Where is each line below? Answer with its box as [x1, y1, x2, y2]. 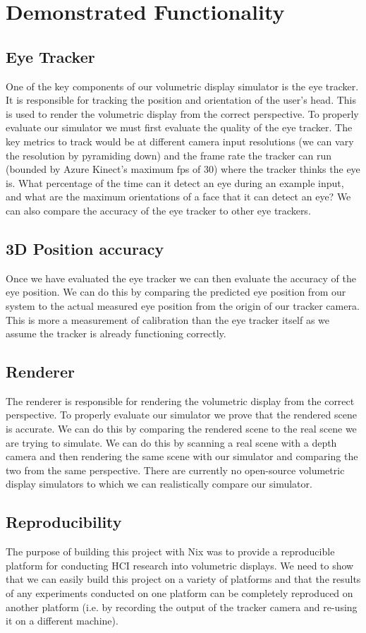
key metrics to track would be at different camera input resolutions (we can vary [6, 133, 354, 148]
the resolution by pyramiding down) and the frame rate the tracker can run [6, 147, 331, 162]
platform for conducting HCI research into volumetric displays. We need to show [6, 557, 354, 572]
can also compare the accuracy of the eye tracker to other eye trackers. [6, 203, 311, 217]
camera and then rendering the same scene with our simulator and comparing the [6, 449, 358, 464]
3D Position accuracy [6, 237, 164, 259]
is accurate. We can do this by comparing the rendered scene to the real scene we [6, 421, 357, 436]
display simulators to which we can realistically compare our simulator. [6, 476, 312, 491]
